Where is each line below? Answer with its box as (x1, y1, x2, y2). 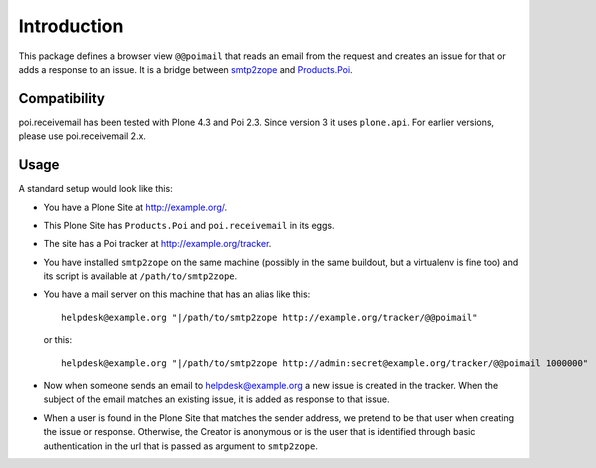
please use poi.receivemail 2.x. (18, 130, 147, 142)
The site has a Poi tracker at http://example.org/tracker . (43, 238, 272, 250)
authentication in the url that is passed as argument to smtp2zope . (43, 440, 319, 452)
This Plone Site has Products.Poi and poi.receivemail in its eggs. (43, 219, 335, 231)
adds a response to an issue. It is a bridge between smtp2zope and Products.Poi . (18, 63, 354, 75)
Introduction (18, 15, 124, 37)
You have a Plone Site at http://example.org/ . (43, 201, 228, 213)
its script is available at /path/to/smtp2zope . (43, 270, 238, 282)
